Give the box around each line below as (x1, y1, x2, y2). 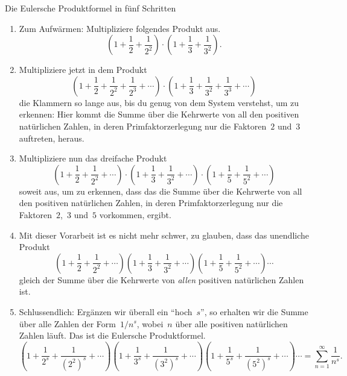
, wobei (136, 317, 164, 330)
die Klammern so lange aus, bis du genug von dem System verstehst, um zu (19, 96, 299, 108)
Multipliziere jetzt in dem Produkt (19, 63, 147, 76)
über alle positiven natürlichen (175, 317, 288, 330)
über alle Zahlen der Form (19, 317, 116, 330)
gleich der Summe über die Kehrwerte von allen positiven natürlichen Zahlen (19, 273, 304, 286)
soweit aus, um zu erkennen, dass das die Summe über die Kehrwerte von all (19, 184, 302, 197)
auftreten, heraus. (19, 131, 84, 144)
